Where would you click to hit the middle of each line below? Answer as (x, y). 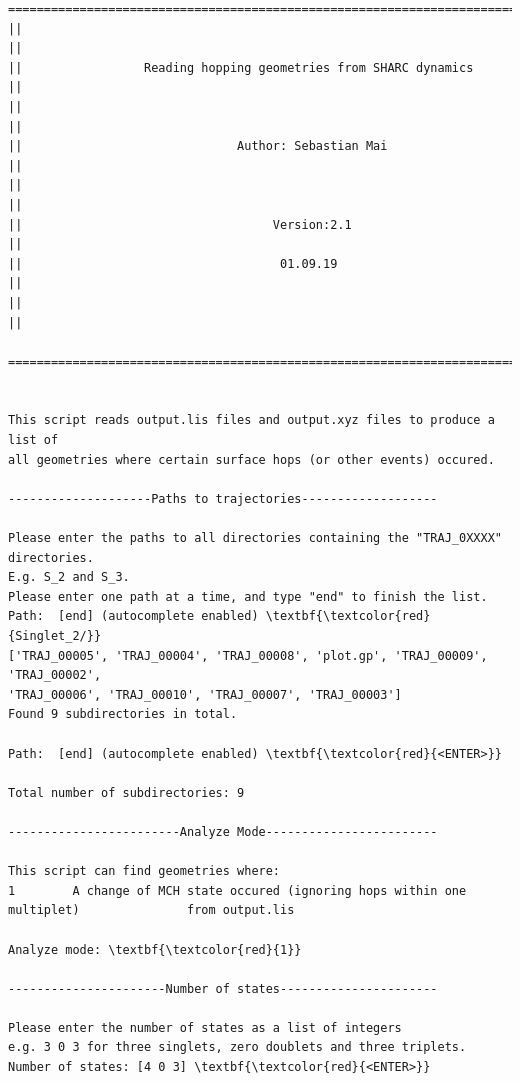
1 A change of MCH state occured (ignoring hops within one (237, 890)
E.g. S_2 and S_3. (69, 577)
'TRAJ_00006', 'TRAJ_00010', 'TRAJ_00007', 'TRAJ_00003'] (205, 694)
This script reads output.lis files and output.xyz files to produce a (251, 420)
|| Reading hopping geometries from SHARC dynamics (241, 67)
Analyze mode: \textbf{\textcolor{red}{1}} (155, 949)
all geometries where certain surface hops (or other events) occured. (251, 459)
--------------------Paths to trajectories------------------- (223, 498)
